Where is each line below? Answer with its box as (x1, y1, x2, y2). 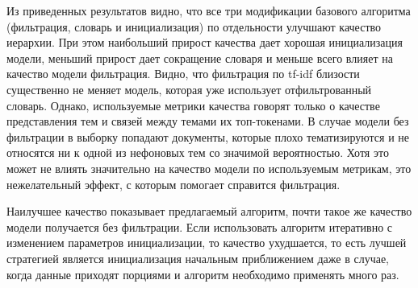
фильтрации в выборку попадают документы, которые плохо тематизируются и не (6, 128, 410, 145)
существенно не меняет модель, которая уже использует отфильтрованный (6, 80, 372, 97)
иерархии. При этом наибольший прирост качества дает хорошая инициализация (6, 34, 403, 51)
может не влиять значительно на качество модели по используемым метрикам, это (6, 159, 412, 176)
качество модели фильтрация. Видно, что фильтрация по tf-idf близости (6, 65, 360, 82)
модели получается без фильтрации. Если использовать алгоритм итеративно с (6, 218, 393, 235)
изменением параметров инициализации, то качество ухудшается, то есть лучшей (6, 234, 407, 251)
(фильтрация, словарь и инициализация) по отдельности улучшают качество (6, 18, 382, 35)
